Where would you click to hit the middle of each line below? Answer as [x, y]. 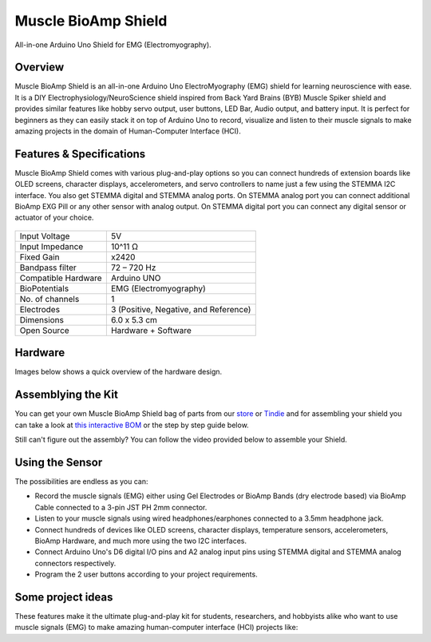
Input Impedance [51, 246]
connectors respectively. [75, 563]
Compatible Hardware [61, 278]
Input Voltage [45, 236]
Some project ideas [64, 597]
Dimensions [42, 319]
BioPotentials [44, 288]
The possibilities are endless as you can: [81, 481]
